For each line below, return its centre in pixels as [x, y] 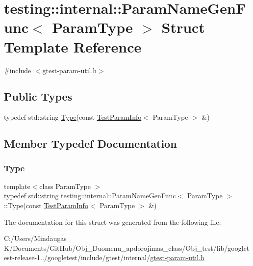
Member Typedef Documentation [90, 144]
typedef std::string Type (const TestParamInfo [73, 117]
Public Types [38, 96]
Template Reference [73, 46]
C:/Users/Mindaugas [35, 238]
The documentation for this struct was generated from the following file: [113, 222]
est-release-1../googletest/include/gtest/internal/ [77, 257]
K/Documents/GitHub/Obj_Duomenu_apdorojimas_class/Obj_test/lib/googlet [127, 248]
